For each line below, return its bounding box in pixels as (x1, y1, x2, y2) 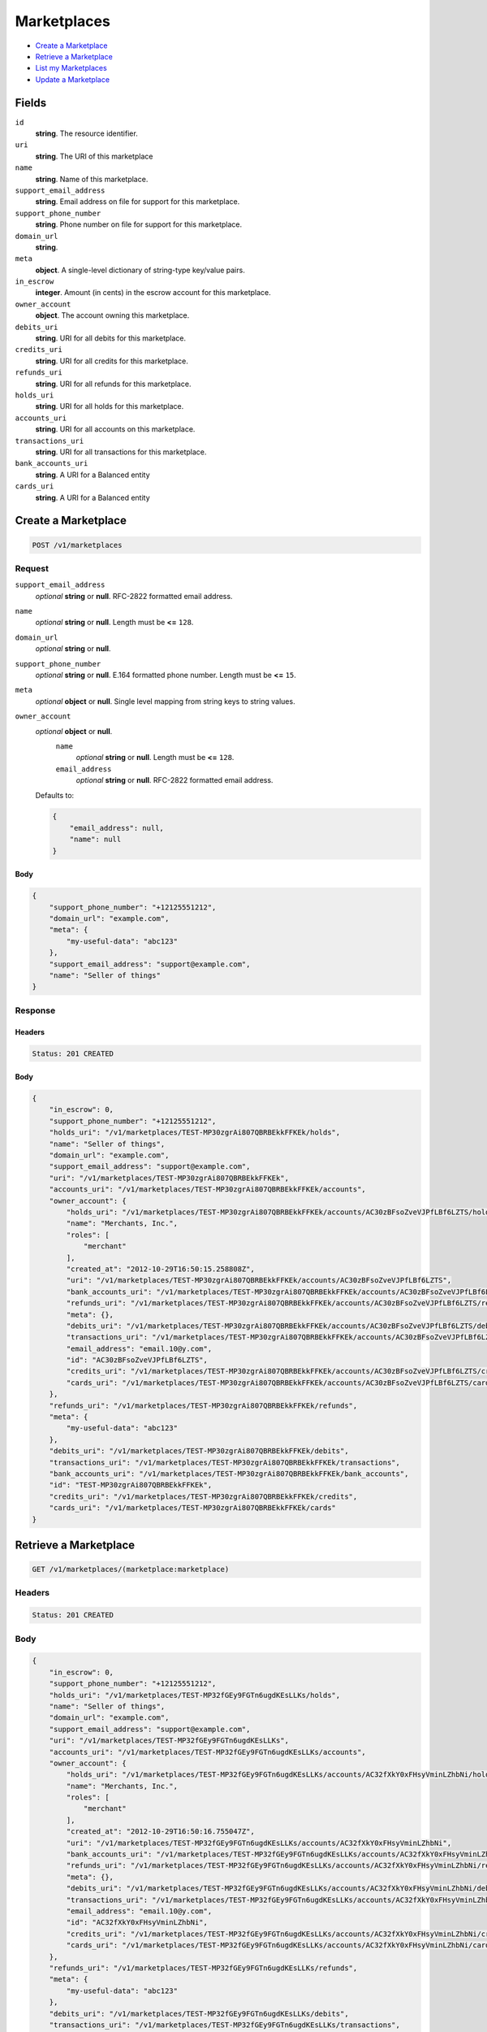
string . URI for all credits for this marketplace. (35, 356, 188, 366)
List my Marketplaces (35, 63, 107, 73)
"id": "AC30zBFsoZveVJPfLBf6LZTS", (66, 1356, 209, 1365)
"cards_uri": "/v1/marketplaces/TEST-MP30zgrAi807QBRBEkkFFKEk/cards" (49, 1504, 337, 1513)
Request (15, 562, 49, 574)
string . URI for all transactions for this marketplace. (35, 447, 207, 457)
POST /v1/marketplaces (32, 541, 123, 549)
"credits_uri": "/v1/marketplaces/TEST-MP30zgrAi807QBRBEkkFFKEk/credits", (49, 1491, 358, 1501)
